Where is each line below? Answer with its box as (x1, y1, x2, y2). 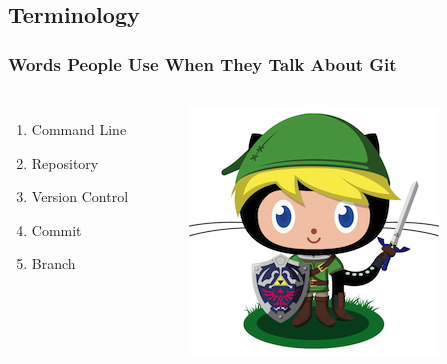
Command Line (31, 119, 127, 139)
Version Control (31, 186, 129, 207)
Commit (31, 219, 82, 240)
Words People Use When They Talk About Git (8, 51, 397, 76)
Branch (31, 253, 76, 274)
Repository (31, 152, 99, 173)
